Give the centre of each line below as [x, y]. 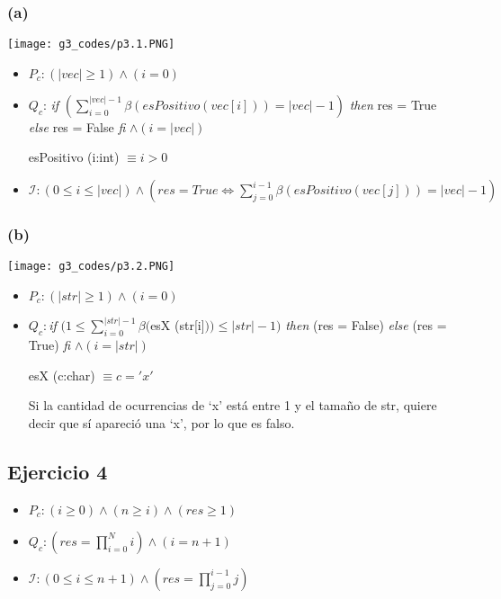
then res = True [393, 104]
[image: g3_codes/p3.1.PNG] [91, 45]
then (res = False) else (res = [366, 325]
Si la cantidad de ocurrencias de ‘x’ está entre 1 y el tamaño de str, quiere [233, 405]
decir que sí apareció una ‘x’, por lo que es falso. [161, 422]
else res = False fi [77, 126]
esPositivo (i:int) [74, 157]
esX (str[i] [178, 325]
